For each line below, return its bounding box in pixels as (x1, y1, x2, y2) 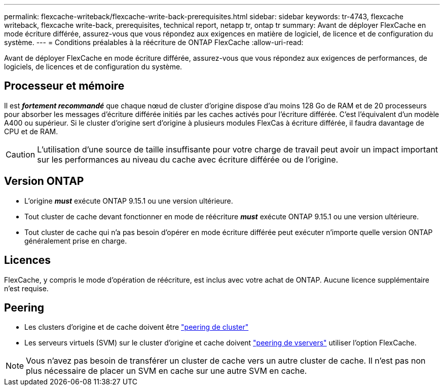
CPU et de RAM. (4, 127, 58, 136)
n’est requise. (4, 284, 49, 293)
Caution (6, 149, 35, 160)
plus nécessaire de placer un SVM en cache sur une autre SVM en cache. (26, 366, 307, 376)
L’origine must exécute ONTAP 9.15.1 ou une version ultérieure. (24, 196, 233, 205)
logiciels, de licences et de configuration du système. (4, 62, 182, 71)
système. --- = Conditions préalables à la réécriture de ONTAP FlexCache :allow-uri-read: (4, 38, 304, 47)
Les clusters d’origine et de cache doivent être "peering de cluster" (24, 323, 249, 332)
